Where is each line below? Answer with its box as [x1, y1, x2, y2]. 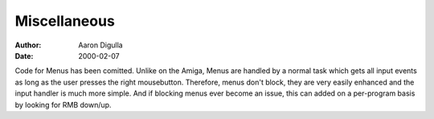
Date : [14, 51, 34, 60]
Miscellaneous [14, 12, 116, 30]
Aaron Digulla [78, 40, 124, 50]
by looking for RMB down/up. [14, 100, 112, 109]
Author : [14, 40, 42, 50]
